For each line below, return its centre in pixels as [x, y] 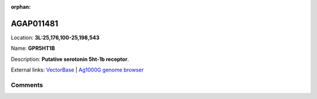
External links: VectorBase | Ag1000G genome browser [77, 70]
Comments [27, 85]
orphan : [21, 7]
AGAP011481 [35, 23]
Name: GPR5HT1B [33, 48]
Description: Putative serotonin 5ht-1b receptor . [70, 59]
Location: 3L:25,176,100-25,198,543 [55, 37]
